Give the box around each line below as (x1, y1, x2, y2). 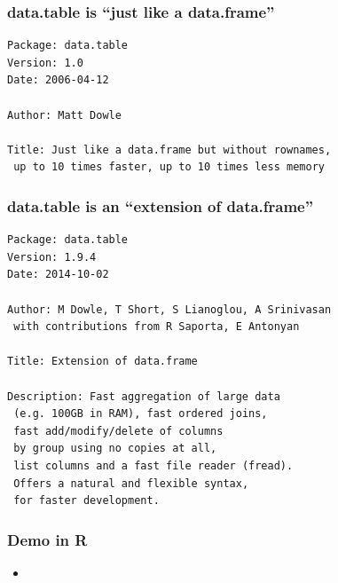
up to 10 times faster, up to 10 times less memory (13, 161, 325, 174)
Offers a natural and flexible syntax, (13, 477, 249, 490)
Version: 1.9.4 (7, 250, 97, 264)
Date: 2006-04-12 (7, 74, 109, 87)
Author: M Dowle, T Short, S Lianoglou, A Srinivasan (7, 303, 332, 316)
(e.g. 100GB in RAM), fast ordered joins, (13, 407, 268, 421)
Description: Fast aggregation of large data (7, 390, 280, 403)
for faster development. (13, 494, 160, 508)
